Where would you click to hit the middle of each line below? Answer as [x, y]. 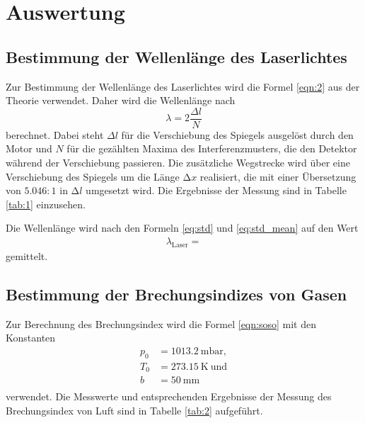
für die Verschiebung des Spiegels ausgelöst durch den [237, 134]
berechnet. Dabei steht [55, 134]
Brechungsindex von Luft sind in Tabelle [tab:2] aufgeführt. [134, 410]
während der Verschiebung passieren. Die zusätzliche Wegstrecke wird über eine [178, 163]
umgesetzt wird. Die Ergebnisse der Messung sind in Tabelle [216, 190]
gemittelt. [27, 255]
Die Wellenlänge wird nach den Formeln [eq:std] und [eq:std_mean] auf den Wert [182, 228]
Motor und [29, 148]
